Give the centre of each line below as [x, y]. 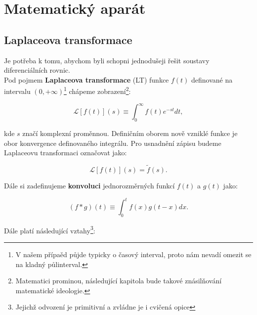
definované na [212, 79]
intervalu [17, 91]
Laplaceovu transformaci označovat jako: [65, 153]
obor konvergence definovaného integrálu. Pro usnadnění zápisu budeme [113, 143]
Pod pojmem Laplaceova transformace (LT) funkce [86, 79]
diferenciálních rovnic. [37, 70]
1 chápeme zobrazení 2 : [97, 90]
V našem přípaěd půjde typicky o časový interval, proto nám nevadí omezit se [133, 254]
